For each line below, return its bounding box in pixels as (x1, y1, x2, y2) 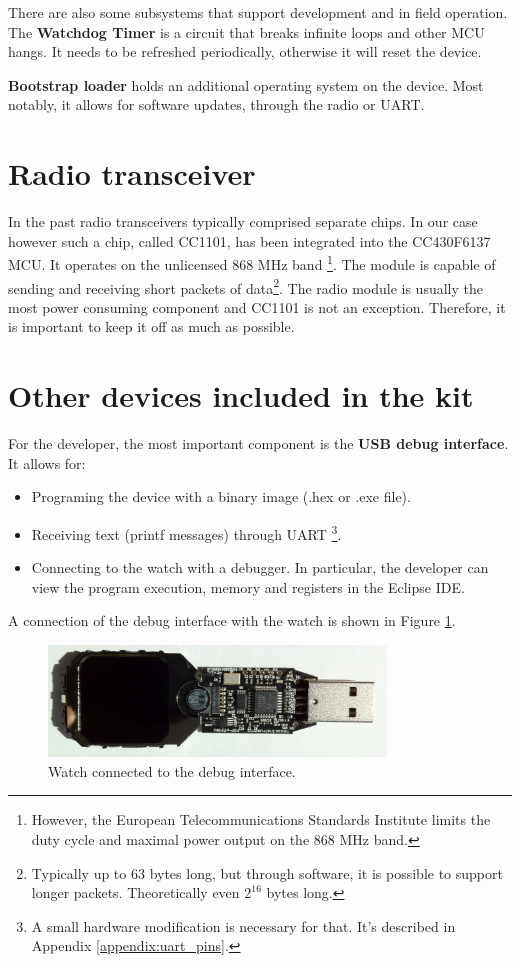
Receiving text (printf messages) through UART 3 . (31, 520, 342, 544)
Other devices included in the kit (8, 375, 474, 416)
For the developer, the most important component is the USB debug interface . (8, 433, 509, 454)
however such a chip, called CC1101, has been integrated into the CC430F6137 (8, 230, 491, 251)
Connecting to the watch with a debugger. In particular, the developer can (31, 557, 489, 578)
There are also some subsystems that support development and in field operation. (8, 2, 508, 22)
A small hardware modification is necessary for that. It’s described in (31, 915, 456, 936)
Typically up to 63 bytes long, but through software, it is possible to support (31, 862, 503, 883)
